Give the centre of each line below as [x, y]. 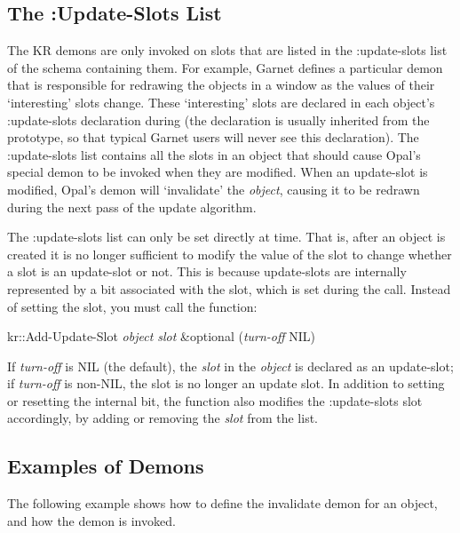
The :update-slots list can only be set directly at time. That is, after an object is [226, 237]
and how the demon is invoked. [91, 520]
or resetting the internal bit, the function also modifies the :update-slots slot [215, 400]
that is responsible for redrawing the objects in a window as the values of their [221, 85]
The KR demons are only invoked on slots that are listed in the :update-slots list [227, 50]
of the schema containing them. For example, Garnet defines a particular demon [225, 67]
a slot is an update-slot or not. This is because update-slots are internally [207, 271]
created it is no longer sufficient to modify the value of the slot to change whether [230, 254]
